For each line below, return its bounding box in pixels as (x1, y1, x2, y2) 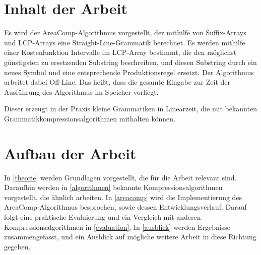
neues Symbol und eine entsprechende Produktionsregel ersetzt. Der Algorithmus (4, 67, 254, 77)
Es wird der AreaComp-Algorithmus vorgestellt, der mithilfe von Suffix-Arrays (4, 27, 246, 38)
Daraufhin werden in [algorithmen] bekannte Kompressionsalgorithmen (4, 182, 223, 193)
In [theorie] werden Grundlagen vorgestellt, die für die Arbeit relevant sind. (4, 172, 237, 182)
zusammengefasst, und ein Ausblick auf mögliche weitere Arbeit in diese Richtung (4, 231, 256, 242)
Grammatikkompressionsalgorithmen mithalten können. (4, 113, 175, 123)
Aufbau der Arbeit (4, 143, 137, 163)
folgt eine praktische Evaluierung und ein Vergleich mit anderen (4, 211, 201, 222)
